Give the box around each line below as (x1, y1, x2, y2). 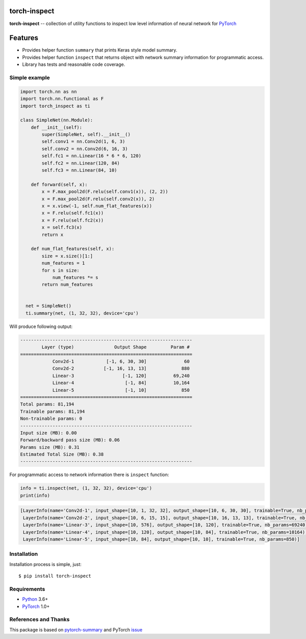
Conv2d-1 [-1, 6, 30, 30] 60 (52, 359, 190, 364)
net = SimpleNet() (25, 303, 71, 309)
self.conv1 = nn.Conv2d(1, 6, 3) (41, 138, 125, 145)
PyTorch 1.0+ (22, 603, 50, 609)
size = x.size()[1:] (41, 253, 93, 259)
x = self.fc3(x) (41, 225, 83, 230)
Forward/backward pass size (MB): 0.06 (20, 437, 120, 443)
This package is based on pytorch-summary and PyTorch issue (9, 626, 143, 633)
